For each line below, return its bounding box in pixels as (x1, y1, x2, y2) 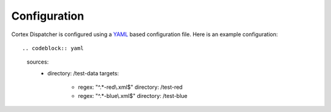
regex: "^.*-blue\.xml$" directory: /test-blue (78, 92, 188, 99)
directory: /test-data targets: (47, 69, 120, 77)
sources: (26, 58, 49, 65)
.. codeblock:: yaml (22, 45, 84, 51)
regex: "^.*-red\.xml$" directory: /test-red (78, 83, 183, 91)
